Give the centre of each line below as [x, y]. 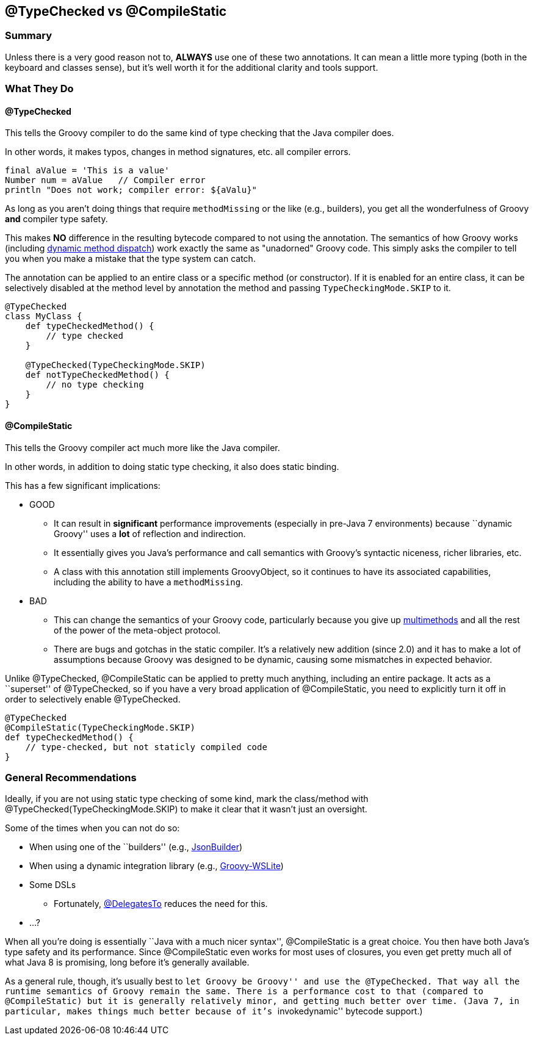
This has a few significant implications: [83, 485]
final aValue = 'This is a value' [87, 171]
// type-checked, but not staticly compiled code [146, 747]
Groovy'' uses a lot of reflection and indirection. [150, 533]
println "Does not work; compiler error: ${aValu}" [131, 190]
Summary [29, 36]
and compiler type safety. [56, 219]
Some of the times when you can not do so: [92, 828]
